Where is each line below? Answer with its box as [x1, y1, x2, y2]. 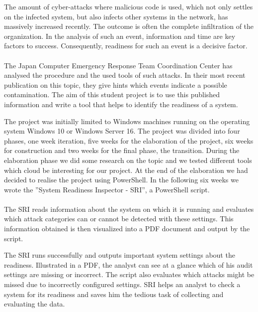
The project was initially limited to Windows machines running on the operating [4, 116, 250, 126]
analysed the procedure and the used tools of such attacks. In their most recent [4, 70, 246, 80]
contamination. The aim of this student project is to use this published [4, 89, 220, 100]
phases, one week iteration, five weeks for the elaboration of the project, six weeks [4, 135, 254, 146]
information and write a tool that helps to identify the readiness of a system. [4, 99, 238, 109]
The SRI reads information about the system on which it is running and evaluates [4, 203, 254, 214]
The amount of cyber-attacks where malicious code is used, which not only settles [4, 1, 253, 11]
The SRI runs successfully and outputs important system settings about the [4, 250, 235, 260]
